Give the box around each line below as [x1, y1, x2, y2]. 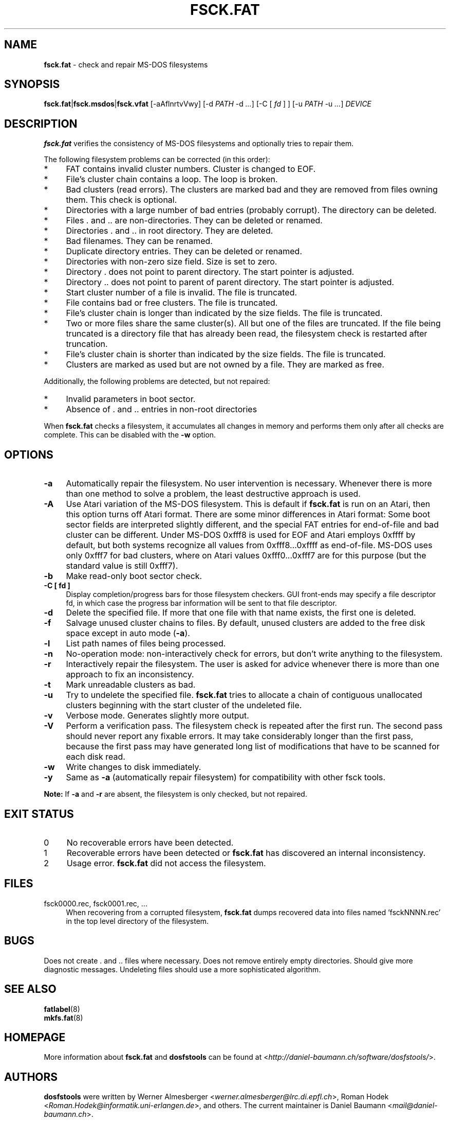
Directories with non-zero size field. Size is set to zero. [66, 256, 277, 267]
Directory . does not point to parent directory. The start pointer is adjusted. [66, 267, 354, 277]
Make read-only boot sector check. [66, 571, 202, 582]
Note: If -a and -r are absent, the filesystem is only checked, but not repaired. [44, 790, 307, 799]
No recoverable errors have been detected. [66, 837, 234, 848]
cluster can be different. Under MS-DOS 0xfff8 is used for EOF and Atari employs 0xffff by [66, 530, 416, 540]
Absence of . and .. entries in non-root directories [66, 404, 257, 415]
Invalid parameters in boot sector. [66, 394, 196, 405]
